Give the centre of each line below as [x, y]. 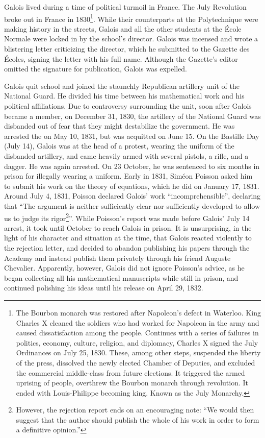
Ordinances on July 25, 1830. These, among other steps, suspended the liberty [138, 352]
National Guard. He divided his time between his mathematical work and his [124, 96]
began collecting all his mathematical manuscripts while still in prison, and [121, 277]
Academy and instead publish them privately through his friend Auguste [117, 258]
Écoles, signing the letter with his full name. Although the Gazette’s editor [121, 58]
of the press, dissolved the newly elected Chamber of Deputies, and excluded [136, 362]
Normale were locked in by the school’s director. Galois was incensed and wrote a [131, 39]
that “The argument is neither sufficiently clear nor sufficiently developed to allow [132, 205]
